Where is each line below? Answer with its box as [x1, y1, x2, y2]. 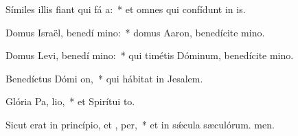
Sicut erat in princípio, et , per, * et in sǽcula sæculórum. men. [5, 117, 275, 131]
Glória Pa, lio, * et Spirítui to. [5, 94, 135, 109]
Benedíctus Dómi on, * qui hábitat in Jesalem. [5, 71, 203, 85]
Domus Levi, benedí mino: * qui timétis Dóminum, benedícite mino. [5, 48, 294, 63]
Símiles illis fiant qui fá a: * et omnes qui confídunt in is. [5, 2, 246, 16]
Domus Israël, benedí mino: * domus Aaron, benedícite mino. [5, 25, 265, 39]
